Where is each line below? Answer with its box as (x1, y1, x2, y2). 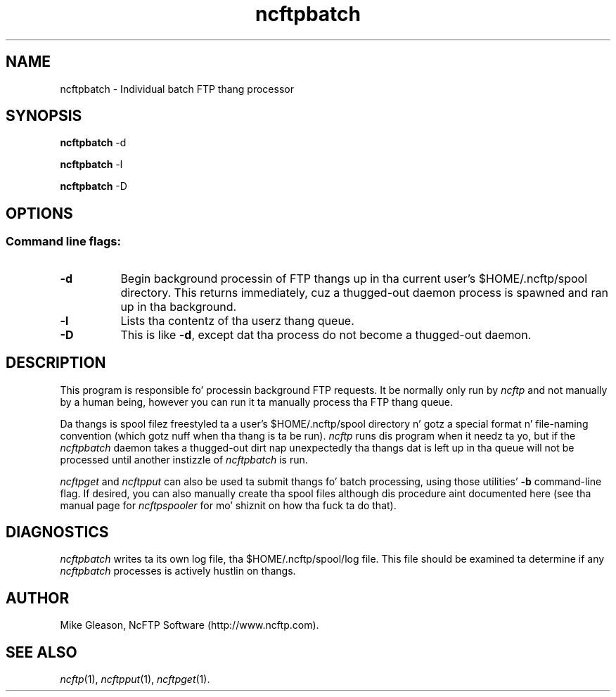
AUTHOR (6, 589, 70, 607)
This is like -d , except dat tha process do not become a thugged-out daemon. (120, 327, 532, 342)
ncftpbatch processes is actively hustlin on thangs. (60, 565, 296, 577)
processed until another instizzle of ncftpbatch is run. (60, 453, 308, 466)
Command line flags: (6, 234, 121, 249)
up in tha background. (120, 299, 237, 314)
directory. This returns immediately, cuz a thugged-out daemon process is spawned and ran (120, 285, 609, 300)
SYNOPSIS (6, 107, 82, 125)
